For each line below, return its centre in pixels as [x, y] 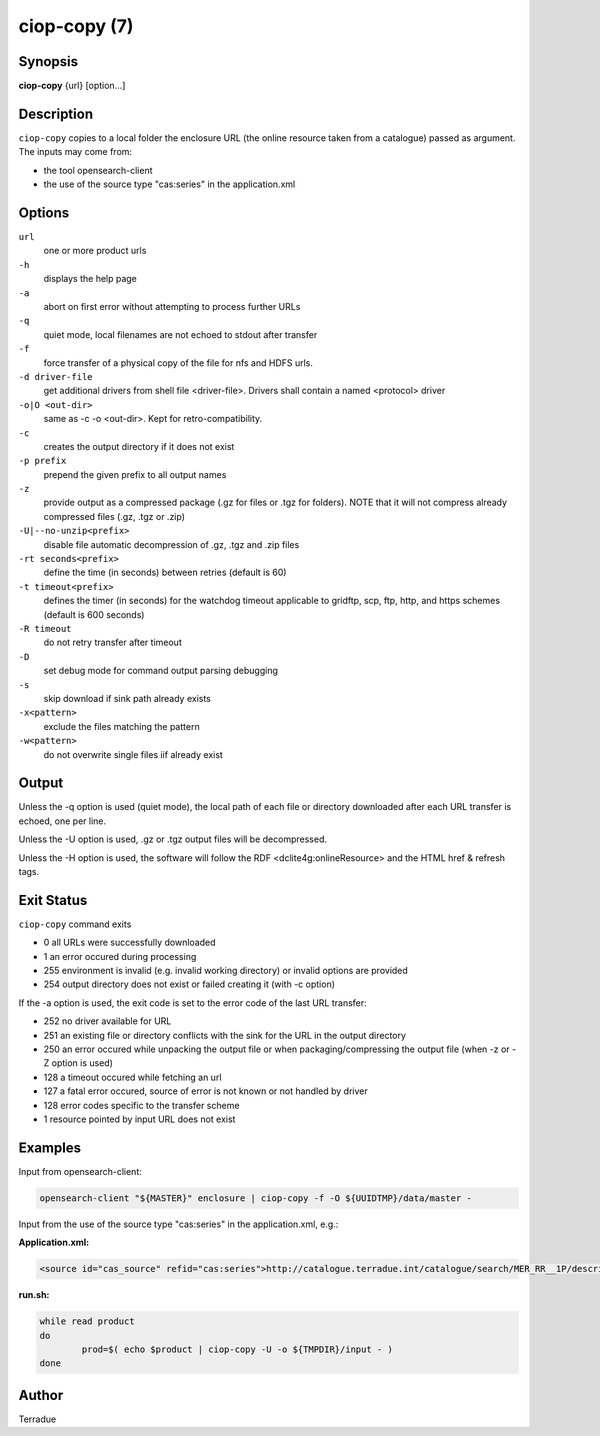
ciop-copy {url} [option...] [72, 86]
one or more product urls [95, 251]
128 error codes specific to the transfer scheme [141, 1105]
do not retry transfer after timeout [112, 642]
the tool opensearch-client [98, 170]
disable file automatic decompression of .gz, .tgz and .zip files [171, 544]
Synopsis [48, 61]
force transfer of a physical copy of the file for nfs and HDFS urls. [178, 362]
